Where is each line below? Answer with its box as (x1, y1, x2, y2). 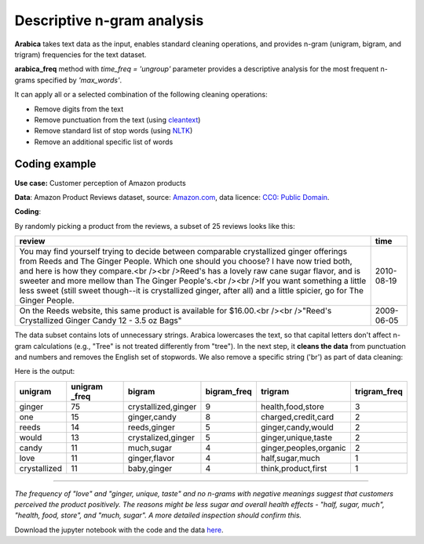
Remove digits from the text (34, 104, 124, 114)
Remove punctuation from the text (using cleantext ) (34, 114, 201, 125)
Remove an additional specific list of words (34, 137, 174, 147)
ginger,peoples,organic (260, 442, 346, 453)
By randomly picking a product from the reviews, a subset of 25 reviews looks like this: (14, 221, 295, 230)
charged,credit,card (260, 412, 334, 423)
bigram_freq (205, 386, 253, 397)
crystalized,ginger (127, 432, 196, 443)
